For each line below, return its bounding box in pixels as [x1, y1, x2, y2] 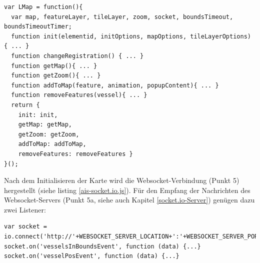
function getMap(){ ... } [11, 62, 97, 69]
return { [11, 101, 40, 108]
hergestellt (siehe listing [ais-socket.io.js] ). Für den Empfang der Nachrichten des [4, 184, 250, 195]
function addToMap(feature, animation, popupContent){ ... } [11, 81, 219, 89]
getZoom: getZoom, [18, 130, 79, 138]
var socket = [4, 223, 47, 230]
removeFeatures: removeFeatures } [18, 150, 133, 157]
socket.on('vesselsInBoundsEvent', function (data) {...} [4, 242, 201, 250]
